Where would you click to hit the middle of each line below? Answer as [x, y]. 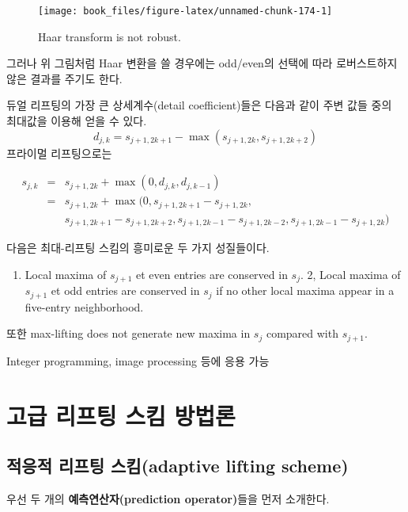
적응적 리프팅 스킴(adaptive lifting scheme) [178, 466]
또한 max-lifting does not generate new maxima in [128, 333]
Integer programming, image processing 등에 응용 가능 [138, 360]
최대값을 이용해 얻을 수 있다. [77, 121]
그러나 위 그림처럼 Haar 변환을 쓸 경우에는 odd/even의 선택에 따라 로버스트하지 [202, 63]
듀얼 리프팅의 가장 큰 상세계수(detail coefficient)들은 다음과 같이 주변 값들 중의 [199, 105]
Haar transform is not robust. [110, 36]
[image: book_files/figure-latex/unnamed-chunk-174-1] [185, 11]
